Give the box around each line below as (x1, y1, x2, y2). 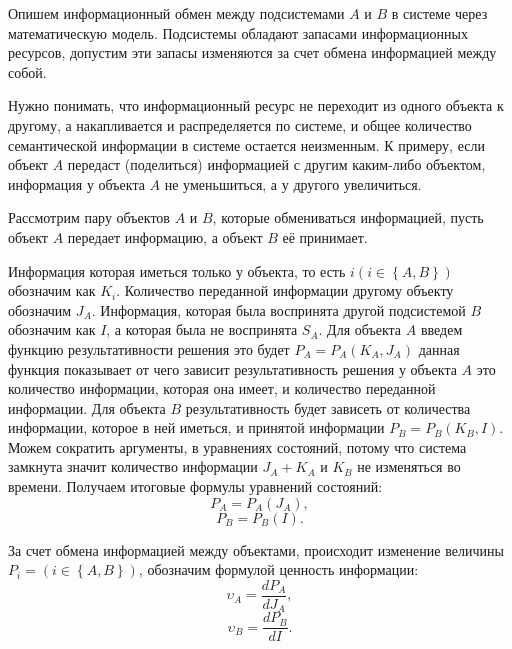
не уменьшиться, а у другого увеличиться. (164, 173, 422, 194)
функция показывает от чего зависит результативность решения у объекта (8, 358, 457, 379)
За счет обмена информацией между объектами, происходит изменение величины (8, 539, 504, 560)
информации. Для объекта (8, 397, 166, 418)
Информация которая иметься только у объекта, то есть (8, 260, 346, 281)
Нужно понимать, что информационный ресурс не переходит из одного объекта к (8, 95, 504, 116)
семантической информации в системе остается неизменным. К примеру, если (8, 134, 485, 155)
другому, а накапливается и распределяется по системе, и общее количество (8, 114, 472, 135)
